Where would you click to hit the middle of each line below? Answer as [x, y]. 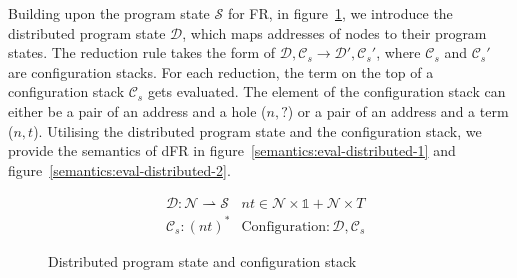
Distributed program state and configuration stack [202, 260]
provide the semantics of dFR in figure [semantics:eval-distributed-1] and [232, 150]
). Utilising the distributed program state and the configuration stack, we [257, 130]
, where [398, 52]
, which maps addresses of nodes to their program [334, 32]
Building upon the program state [109, 13]
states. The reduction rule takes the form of [142, 52]
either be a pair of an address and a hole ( [137, 110]
